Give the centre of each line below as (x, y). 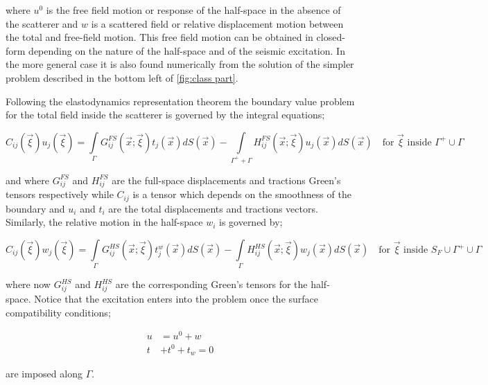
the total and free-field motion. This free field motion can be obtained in (159, 37)
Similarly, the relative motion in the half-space (104, 222)
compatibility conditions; (58, 312)
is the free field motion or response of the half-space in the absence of (193, 10)
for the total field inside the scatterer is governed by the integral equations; (165, 115)
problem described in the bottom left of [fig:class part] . (122, 77)
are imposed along (44, 374)
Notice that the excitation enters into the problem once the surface (176, 299)
